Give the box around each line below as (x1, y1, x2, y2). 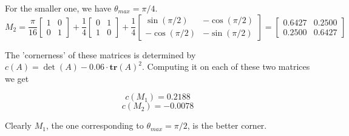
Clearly (5, 119, 32, 132)
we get (5, 72, 29, 84)
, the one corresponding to (46, 119, 144, 132)
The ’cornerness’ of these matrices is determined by (5, 48, 196, 61)
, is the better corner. (187, 119, 267, 132)
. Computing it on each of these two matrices (142, 60, 310, 73)
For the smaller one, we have (5, 2, 112, 14)
